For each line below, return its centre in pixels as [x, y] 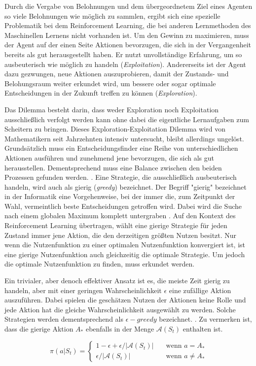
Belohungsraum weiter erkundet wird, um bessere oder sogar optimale [110, 83]
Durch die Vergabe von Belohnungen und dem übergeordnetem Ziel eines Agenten [128, 6]
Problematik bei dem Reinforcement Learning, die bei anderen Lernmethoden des [128, 25]
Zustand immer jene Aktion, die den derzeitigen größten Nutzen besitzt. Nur [121, 235]
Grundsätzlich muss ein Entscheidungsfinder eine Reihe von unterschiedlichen [121, 148]
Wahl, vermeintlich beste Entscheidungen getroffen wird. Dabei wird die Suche [123, 206]
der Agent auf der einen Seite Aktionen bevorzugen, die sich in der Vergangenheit [128, 45]
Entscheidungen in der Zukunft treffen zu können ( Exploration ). [101, 93]
